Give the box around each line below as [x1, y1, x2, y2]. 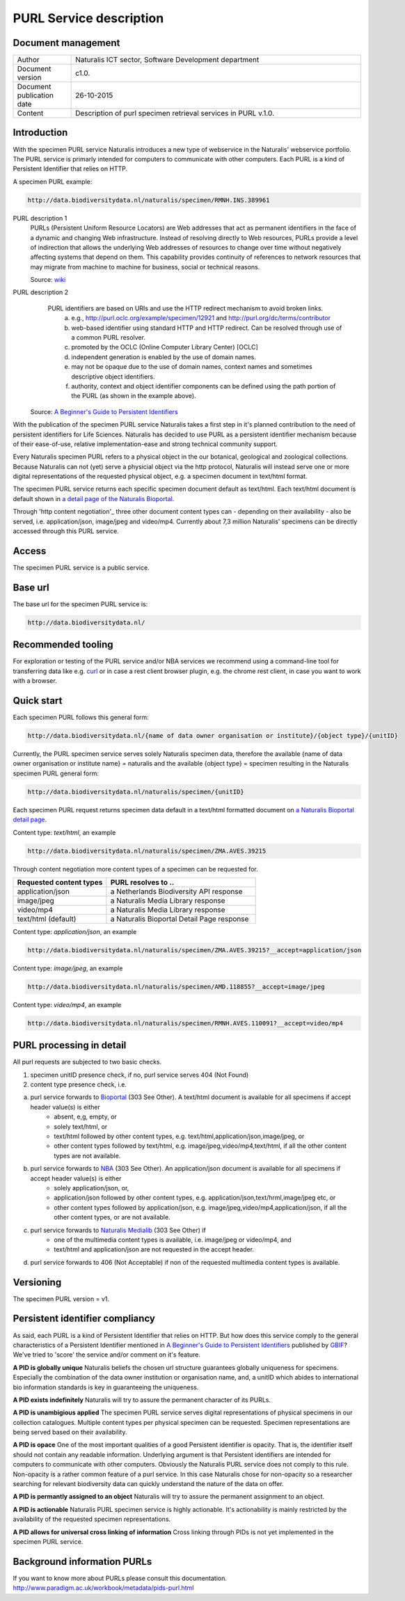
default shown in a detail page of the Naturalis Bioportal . [13, 494, 175, 503]
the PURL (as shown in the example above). [71, 392, 196, 400]
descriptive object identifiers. [71, 372, 155, 381]
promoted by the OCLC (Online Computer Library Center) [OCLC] [71, 343, 259, 352]
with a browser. [13, 677, 57, 685]
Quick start [13, 695, 63, 707]
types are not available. [54, 1151, 121, 1160]
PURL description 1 [13, 214, 67, 222]
